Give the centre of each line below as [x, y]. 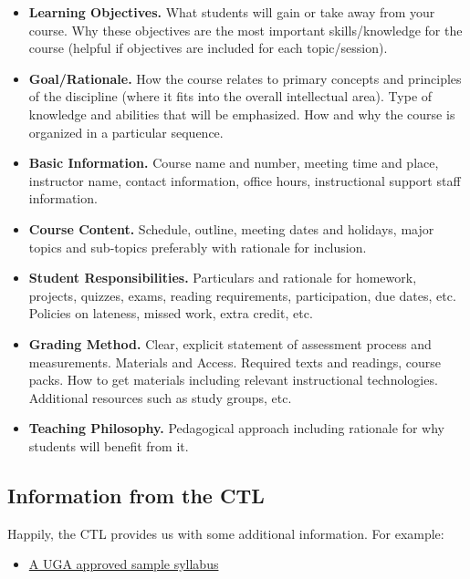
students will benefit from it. [109, 445]
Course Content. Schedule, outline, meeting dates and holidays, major [231, 228]
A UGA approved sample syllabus [124, 564]
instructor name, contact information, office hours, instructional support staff [245, 180]
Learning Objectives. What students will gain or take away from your [232, 12]
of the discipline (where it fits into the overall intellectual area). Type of [230, 96]
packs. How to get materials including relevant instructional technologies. [233, 380]
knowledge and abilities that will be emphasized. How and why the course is [242, 114]
